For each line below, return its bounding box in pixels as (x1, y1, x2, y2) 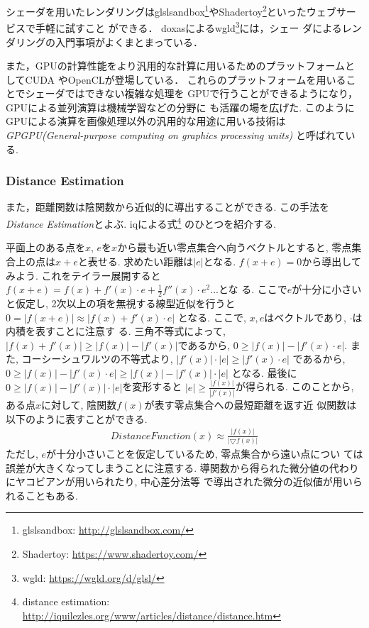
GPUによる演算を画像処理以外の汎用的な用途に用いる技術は (6, 114, 286, 128)
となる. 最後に (231, 365, 297, 380)
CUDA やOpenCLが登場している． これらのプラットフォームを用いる (25, 72, 346, 87)
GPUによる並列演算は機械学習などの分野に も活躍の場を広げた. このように (6, 99, 355, 114)
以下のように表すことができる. (6, 411, 148, 426)
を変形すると (122, 379, 182, 394)
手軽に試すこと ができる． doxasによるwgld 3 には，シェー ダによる (35, 18, 342, 35)
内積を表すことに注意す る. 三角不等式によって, (6, 324, 226, 338)
